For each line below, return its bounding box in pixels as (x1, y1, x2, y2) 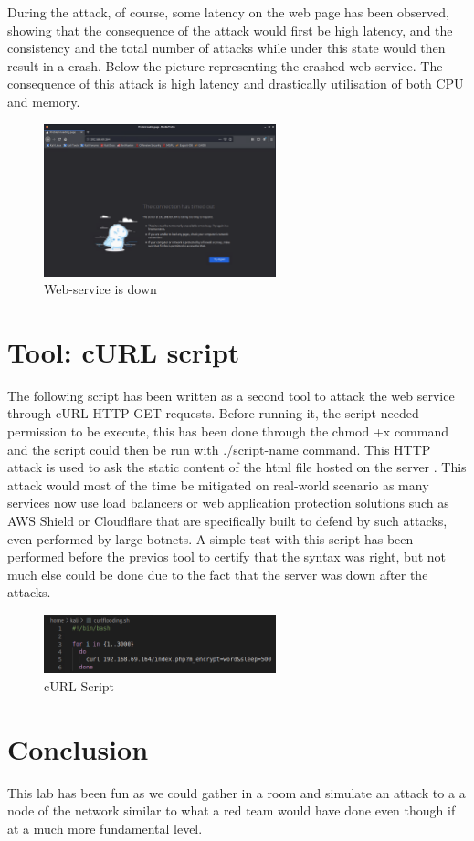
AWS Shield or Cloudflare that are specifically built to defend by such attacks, (7, 510, 448, 530)
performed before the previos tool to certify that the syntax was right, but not (7, 547, 446, 566)
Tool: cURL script (7, 332, 240, 370)
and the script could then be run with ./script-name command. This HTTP (7, 439, 431, 458)
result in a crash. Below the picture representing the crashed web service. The (7, 56, 443, 75)
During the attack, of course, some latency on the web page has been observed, (7, 3, 449, 21)
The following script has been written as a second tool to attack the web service (7, 385, 455, 405)
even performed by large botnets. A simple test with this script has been (7, 529, 414, 548)
